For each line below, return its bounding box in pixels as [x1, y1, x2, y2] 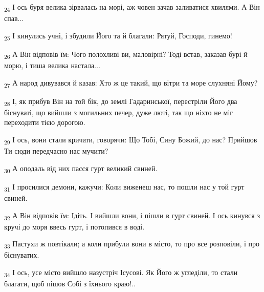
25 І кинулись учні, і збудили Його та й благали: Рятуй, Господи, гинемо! [4, 30, 232, 42]
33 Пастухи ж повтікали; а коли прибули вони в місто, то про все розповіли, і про [4, 238, 260, 251]
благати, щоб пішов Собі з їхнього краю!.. [4, 278, 136, 289]
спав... [4, 13, 24, 24]
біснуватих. [4, 249, 39, 260]
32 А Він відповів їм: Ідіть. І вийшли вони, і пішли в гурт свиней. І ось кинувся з [4, 210, 260, 222]
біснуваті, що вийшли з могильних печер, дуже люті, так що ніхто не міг [4, 107, 233, 117]
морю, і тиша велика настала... [4, 59, 100, 70]
